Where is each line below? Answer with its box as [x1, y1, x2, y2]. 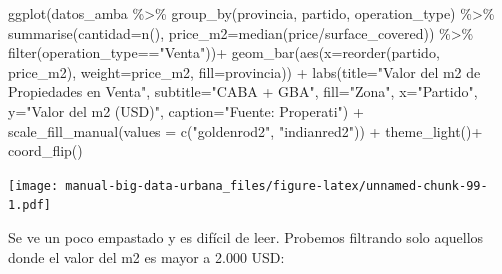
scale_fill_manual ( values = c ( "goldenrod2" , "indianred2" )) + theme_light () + [8, 120, 483, 141]
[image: [8, 178, 59, 193]
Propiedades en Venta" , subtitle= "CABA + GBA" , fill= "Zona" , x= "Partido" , [8, 81, 478, 102]
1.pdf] [8, 198, 51, 213]
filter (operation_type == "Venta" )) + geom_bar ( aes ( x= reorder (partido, [8, 42, 440, 63]
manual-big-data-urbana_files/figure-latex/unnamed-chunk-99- [65, 178, 488, 193]
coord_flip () [8, 140, 83, 161]
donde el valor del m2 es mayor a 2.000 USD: [8, 246, 285, 267]
